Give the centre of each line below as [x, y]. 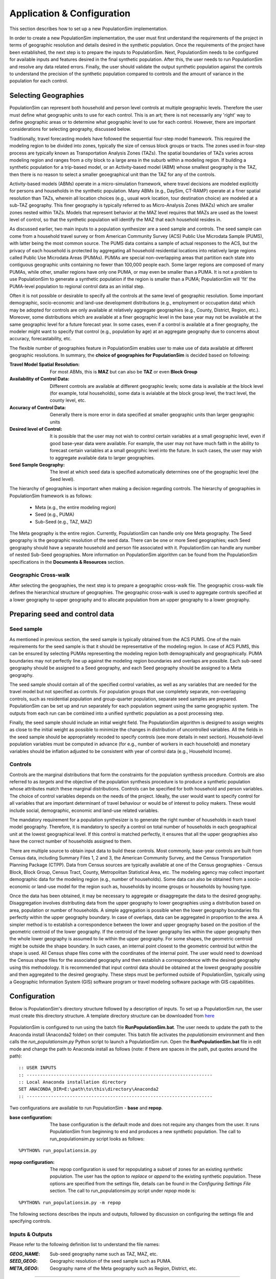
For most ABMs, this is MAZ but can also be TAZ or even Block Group [124, 371]
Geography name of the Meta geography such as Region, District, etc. [123, 1268]
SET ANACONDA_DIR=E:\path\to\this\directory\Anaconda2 [89, 1089]
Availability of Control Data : [39, 379]
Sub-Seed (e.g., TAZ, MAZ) [64, 521]
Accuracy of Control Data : [38, 407]
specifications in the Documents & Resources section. [67, 562]
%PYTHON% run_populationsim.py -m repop [70, 1203]
